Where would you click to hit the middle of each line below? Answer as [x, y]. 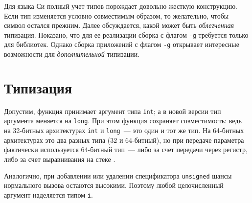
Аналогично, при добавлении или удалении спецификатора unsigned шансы [118, 175]
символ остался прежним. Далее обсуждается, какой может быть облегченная [119, 25]
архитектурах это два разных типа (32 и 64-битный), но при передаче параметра [124, 140]
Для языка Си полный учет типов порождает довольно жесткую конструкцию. [121, 6]
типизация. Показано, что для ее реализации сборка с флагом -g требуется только [126, 34]
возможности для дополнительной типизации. [72, 54]
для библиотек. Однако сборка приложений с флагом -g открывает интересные [122, 44]
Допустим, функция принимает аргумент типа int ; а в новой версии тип [113, 111]
